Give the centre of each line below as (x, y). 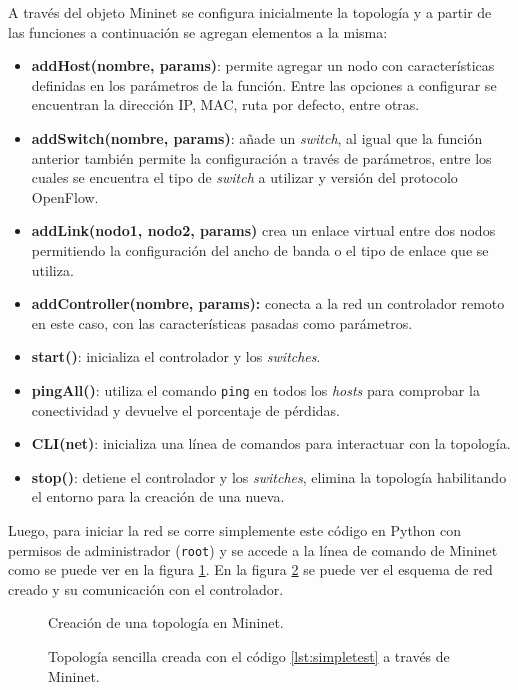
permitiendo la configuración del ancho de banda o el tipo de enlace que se (260, 249)
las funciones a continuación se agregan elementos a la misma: (198, 31)
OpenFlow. (65, 196)
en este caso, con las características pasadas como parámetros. (222, 322)
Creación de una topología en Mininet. (166, 622)
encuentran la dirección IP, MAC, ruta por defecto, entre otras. (225, 104)
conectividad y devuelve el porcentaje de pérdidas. (185, 409)
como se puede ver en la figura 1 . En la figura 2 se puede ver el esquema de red (250, 569)
